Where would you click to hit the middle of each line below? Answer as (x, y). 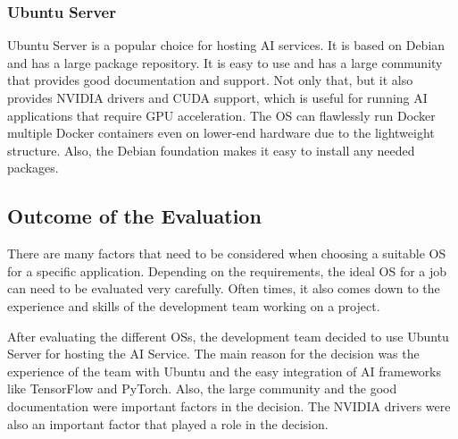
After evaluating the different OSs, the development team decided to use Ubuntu (228, 336)
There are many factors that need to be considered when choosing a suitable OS (227, 253)
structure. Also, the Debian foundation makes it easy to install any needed (211, 150)
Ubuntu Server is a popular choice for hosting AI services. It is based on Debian (226, 45)
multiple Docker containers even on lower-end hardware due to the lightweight (221, 133)
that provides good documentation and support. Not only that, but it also (210, 80)
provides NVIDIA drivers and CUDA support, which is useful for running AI (217, 97)
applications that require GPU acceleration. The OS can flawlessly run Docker (221, 115)
